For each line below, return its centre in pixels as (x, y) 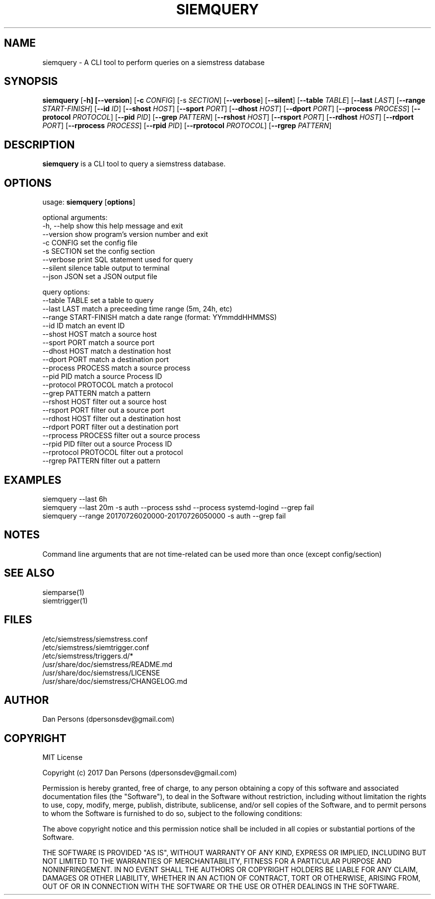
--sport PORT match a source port (99, 343)
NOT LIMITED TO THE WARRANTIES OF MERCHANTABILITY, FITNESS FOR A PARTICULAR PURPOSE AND (217, 861)
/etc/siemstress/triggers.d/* (88, 656)
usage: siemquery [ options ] (89, 202)
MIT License (63, 757)
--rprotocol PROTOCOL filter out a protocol (113, 452)
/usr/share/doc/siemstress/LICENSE (101, 673)
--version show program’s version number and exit (125, 234)
